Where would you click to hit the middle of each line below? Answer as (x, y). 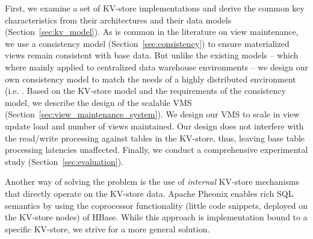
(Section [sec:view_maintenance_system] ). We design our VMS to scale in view (152, 114)
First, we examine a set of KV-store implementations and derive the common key (155, 8)
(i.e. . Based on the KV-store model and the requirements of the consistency (145, 91)
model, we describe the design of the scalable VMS (98, 102)
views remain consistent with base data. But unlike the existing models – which (152, 55)
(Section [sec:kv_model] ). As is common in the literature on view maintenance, (152, 32)
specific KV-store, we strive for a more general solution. (107, 228)
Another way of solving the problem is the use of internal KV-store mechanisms (152, 182)
